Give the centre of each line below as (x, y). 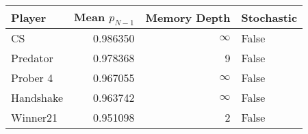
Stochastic (269, 17)
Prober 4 (32, 78)
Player (29, 17)
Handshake (37, 98)
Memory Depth (188, 17)
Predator (32, 58)
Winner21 (35, 118)
